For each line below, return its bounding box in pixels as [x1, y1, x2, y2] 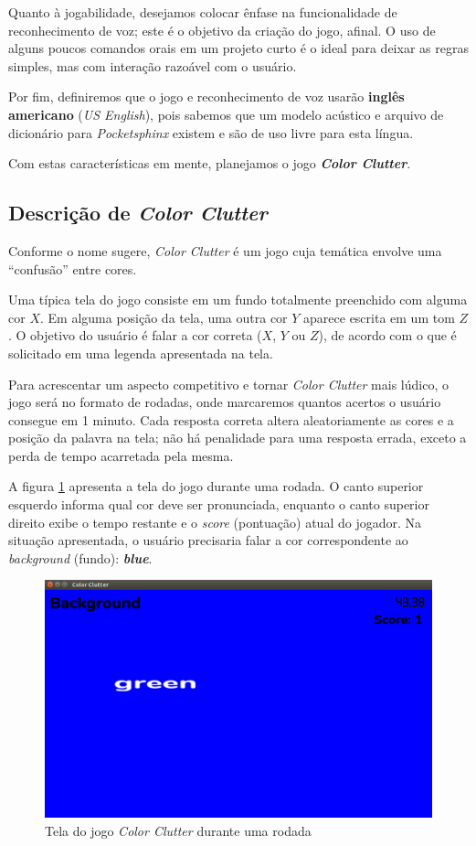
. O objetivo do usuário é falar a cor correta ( [8, 326, 262, 345]
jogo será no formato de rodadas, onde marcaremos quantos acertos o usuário [8, 392, 441, 412]
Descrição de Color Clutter [8, 198, 268, 227]
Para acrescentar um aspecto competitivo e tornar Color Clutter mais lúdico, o [8, 374, 449, 393]
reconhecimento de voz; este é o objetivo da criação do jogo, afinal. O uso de [8, 20, 436, 39]
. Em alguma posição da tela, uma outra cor [39, 307, 288, 327]
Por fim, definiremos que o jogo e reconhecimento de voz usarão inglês [8, 87, 405, 106]
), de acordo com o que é [318, 326, 457, 345]
